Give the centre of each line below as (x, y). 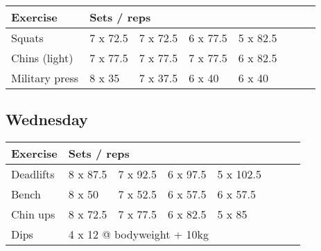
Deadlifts (33, 174)
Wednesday (47, 119)
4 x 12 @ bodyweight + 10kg (139, 234)
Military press (45, 78)
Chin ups (33, 214)
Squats (27, 38)
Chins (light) (42, 58)
